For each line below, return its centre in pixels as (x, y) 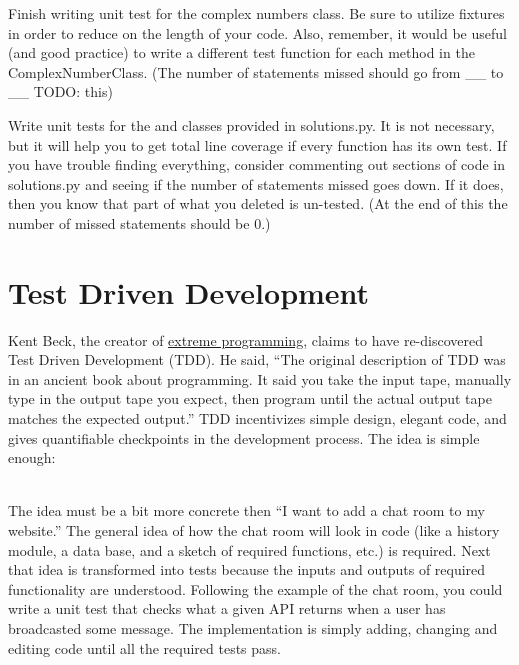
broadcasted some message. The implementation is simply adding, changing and (253, 627)
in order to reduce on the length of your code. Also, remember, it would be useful (257, 32)
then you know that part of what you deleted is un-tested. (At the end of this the (258, 203)
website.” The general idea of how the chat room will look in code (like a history (254, 530)
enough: (32, 457)
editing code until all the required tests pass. (144, 647)
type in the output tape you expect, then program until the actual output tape (250, 398)
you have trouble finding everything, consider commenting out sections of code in (256, 164)
